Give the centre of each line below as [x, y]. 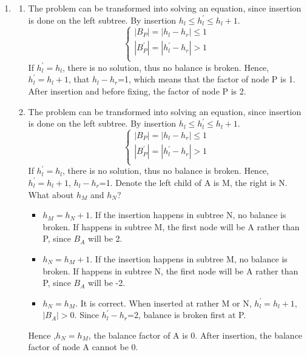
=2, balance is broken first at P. [187, 315]
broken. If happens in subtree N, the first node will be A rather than [170, 270]
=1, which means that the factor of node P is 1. [207, 79]
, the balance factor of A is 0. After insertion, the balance [195, 335]
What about [51, 194]
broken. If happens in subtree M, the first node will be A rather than [171, 226]
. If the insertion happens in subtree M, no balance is [189, 258]
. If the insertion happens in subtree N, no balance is [188, 215]
